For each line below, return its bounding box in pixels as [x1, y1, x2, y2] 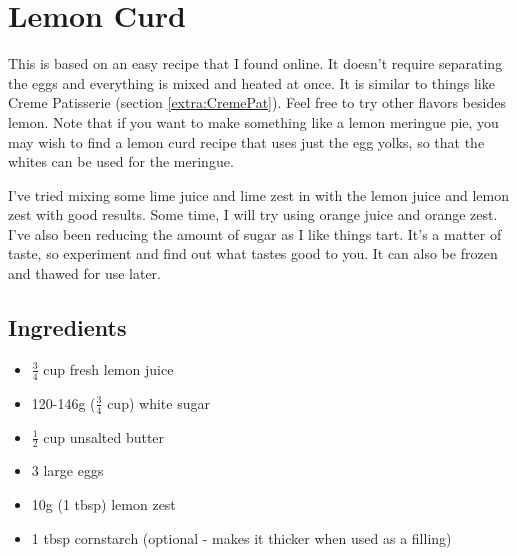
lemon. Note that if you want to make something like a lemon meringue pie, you [8, 111, 499, 132]
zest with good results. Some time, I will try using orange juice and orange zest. [8, 204, 498, 225]
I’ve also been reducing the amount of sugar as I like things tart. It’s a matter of [8, 223, 502, 244]
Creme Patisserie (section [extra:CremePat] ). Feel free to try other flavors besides [8, 92, 506, 113]
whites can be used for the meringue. [8, 151, 234, 172]
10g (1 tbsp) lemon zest [31, 493, 176, 514]
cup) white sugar [107, 392, 210, 413]
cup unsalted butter [43, 426, 165, 447]
